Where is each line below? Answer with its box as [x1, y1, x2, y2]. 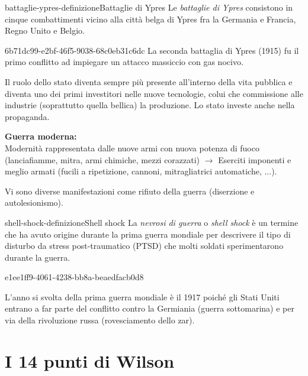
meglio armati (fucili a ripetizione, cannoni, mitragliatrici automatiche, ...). [5, 165, 277, 177]
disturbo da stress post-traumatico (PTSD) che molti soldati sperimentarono [5, 239, 284, 252]
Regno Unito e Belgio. [5, 24, 85, 37]
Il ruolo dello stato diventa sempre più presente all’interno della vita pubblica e [5, 75, 293, 87]
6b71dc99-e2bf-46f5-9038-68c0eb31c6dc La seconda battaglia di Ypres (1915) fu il [5, 44, 299, 56]
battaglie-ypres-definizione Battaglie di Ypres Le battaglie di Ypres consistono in [5, 1, 293, 13]
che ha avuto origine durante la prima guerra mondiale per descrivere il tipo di [5, 228, 291, 240]
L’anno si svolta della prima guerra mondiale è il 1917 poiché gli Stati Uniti [5, 290, 280, 303]
